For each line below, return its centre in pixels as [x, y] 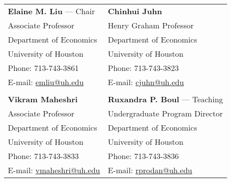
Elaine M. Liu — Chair [51, 11]
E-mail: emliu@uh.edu [46, 82]
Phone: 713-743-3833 [43, 156]
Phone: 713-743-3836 [143, 156]
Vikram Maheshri [43, 99]
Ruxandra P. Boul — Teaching [165, 99]
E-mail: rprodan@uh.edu [150, 170]
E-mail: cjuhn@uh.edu [146, 82]
